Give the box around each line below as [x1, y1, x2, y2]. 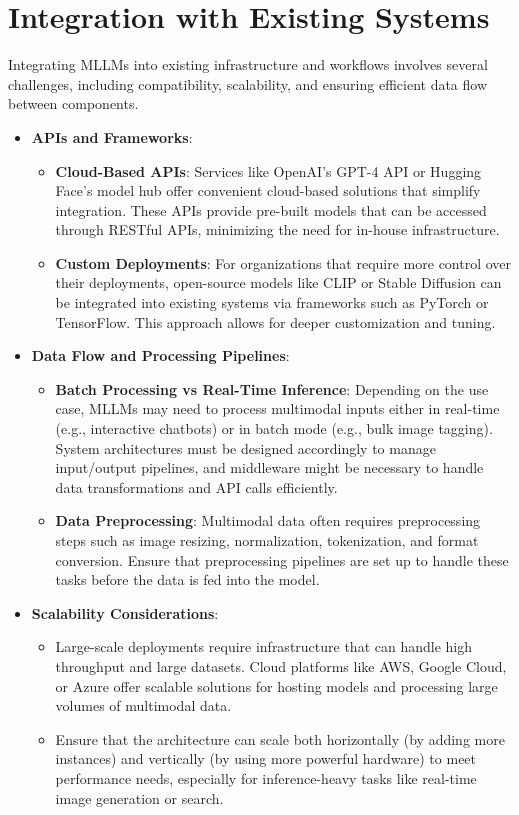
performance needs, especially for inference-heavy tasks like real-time [55, 767, 477, 788]
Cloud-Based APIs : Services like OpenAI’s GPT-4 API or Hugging [55, 160, 482, 181]
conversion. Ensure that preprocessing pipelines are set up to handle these [55, 549, 509, 570]
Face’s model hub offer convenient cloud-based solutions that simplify [55, 180, 481, 201]
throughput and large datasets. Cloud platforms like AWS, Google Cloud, [55, 655, 507, 676]
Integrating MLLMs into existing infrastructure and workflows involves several [8, 54, 488, 75]
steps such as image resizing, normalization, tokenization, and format [55, 530, 479, 550]
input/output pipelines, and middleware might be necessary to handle [55, 457, 484, 478]
